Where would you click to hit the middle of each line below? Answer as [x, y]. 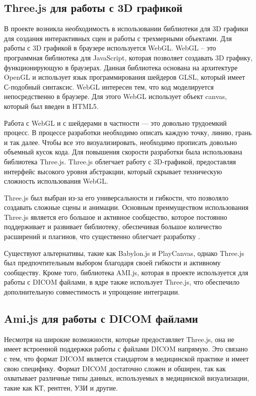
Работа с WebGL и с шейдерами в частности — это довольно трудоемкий [115, 123]
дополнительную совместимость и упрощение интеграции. [92, 292]
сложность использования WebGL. [56, 181]
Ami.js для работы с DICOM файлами [101, 319]
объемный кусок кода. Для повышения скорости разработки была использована [123, 152]
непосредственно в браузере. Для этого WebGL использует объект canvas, [115, 96]
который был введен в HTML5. [51, 106]
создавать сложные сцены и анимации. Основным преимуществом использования [126, 207]
